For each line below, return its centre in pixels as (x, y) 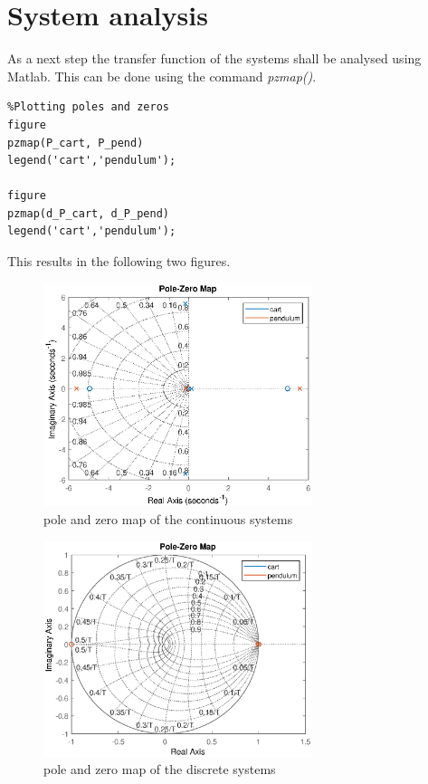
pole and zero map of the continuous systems (168, 519)
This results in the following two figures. (119, 261)
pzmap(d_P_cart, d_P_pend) (88, 213)
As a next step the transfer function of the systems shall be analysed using (214, 58)
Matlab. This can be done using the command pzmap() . (162, 76)
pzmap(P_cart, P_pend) (76, 143)
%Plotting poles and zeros (88, 107)
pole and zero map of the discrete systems (160, 769)
